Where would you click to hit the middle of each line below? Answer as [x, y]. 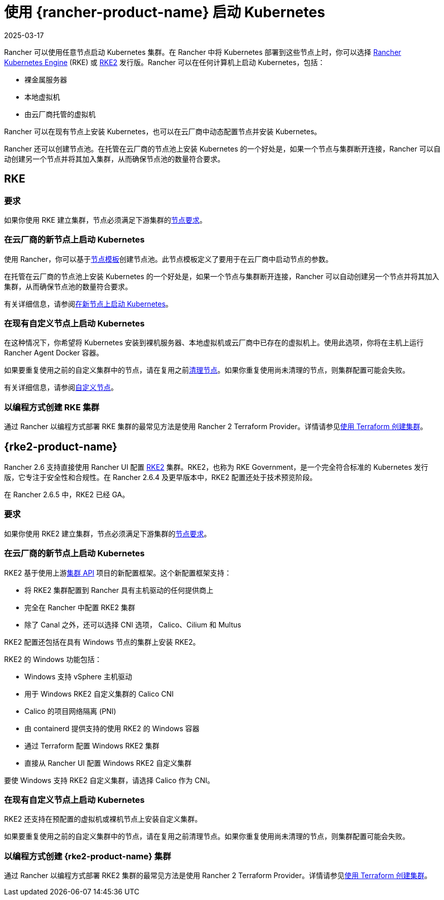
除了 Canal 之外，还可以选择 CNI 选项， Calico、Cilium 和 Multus [133, 624]
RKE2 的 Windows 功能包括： [53, 659]
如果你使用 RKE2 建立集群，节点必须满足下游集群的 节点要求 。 [108, 533]
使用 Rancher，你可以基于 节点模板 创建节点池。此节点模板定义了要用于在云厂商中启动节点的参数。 [168, 259]
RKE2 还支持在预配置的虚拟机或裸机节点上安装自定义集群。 [103, 819]
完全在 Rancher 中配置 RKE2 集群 [80, 607]
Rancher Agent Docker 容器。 [54, 353]
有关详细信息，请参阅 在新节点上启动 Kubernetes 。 [88, 304]
